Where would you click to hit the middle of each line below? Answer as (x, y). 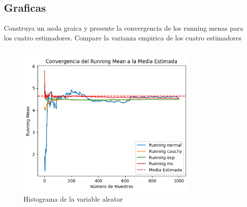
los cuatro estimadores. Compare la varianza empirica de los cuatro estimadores (123, 37)
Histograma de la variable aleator (73, 198)
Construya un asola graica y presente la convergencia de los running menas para (123, 28)
